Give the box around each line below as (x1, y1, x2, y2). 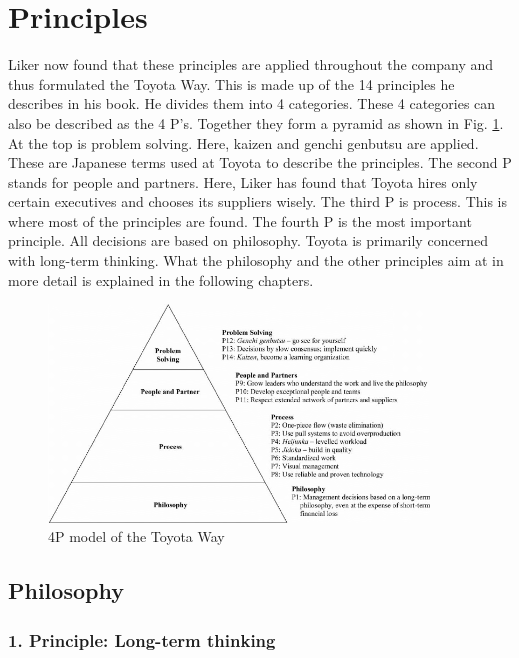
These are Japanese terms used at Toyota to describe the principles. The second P (8, 152, 512, 173)
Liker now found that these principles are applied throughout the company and (8, 54, 494, 75)
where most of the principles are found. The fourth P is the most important (8, 210, 472, 231)
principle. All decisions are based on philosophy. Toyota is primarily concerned (8, 230, 489, 251)
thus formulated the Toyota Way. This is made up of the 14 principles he (8, 73, 455, 94)
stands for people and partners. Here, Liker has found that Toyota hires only (8, 171, 478, 192)
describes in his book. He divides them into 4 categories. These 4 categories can (8, 93, 496, 114)
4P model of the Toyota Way (48, 526, 225, 547)
